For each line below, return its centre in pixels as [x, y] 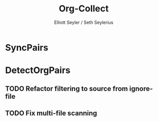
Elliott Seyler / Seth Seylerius [84, 22]
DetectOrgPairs [38, 70]
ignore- [141, 89]
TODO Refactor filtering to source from [67, 89]
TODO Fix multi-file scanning [51, 113]
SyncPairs [27, 47]
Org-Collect [84, 9]
